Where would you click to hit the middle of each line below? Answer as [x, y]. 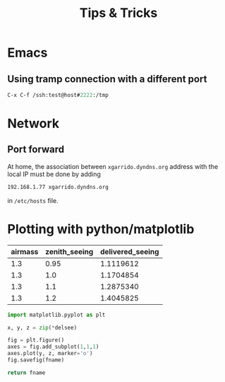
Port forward [36, 150]
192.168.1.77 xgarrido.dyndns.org [58, 187]
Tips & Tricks [118, 13]
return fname [26, 373]
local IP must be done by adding [54, 174]
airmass [25, 251]
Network [34, 123]
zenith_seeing [69, 251]
